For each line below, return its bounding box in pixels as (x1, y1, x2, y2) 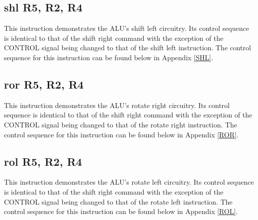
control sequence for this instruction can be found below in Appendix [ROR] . (4, 129, 239, 139)
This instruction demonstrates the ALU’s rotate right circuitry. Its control (4, 100, 230, 110)
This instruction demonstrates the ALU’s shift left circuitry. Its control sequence (4, 23, 249, 33)
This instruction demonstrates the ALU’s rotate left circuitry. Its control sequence (4, 177, 254, 187)
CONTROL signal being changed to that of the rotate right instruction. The (4, 119, 237, 129)
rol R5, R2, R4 (4, 153, 82, 169)
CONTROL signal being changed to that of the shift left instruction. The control (4, 42, 251, 53)
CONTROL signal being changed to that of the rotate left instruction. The (4, 196, 233, 207)
